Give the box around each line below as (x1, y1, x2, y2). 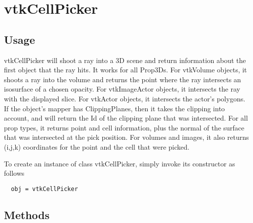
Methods (4, 207, 50, 222)
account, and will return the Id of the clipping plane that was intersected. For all (4, 113, 248, 123)
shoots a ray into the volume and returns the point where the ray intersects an (4, 74, 241, 84)
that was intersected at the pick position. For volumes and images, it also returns (4, 132, 249, 142)
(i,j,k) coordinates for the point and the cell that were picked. (4, 141, 190, 152)
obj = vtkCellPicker (11, 185, 78, 192)
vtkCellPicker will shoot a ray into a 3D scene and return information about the (4, 55, 246, 65)
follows (4, 168, 25, 178)
